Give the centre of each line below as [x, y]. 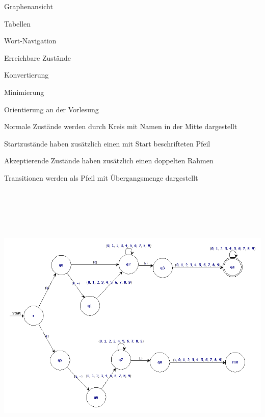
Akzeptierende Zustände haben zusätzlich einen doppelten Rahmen [109, 161]
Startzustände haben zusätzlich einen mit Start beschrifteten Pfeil [107, 143]
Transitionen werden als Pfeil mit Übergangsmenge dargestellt [101, 177]
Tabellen [18, 23]
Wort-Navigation [30, 41]
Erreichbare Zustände [38, 57]
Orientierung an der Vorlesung [51, 109]
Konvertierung [26, 75]
